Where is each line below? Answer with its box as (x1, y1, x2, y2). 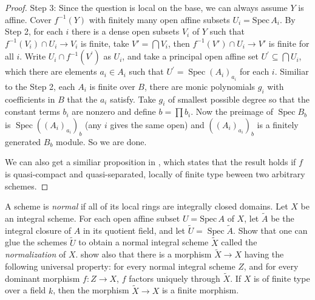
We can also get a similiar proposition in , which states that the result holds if (5, 155, 296, 168)
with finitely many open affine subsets (89, 13, 230, 26)
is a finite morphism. (161, 284, 239, 296)
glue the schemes (5, 236, 67, 248)
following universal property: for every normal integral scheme (5, 260, 235, 273)
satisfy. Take (110, 92, 156, 105)
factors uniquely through (129, 271, 220, 284)
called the (221, 236, 257, 248)
